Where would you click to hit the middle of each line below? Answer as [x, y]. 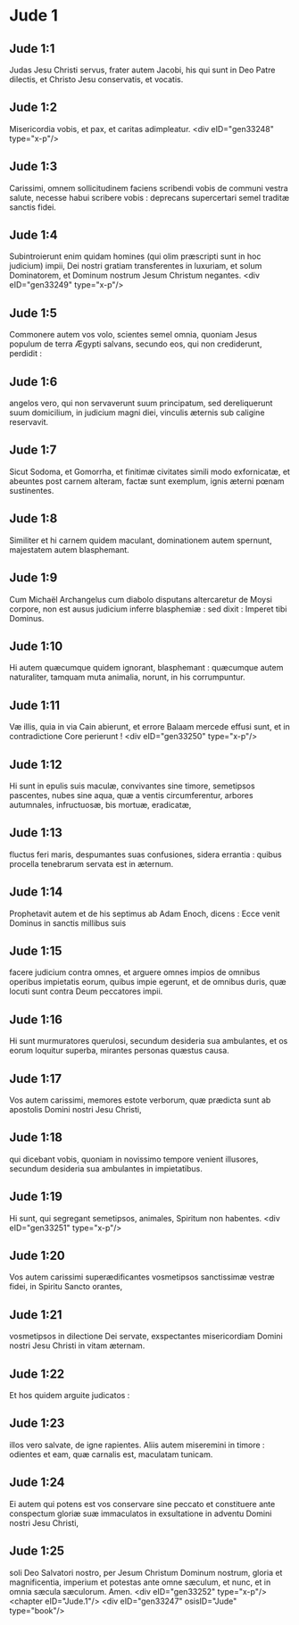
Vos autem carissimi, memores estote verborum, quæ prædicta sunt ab [140, 1100]
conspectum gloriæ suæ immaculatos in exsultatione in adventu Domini [141, 1513]
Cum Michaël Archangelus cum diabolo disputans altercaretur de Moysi [141, 599]
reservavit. [29, 422]
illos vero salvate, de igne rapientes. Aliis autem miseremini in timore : [137, 1445]
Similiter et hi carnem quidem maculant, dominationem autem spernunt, [141, 540]
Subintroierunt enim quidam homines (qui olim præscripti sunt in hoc [135, 256]
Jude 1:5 [33, 313]
